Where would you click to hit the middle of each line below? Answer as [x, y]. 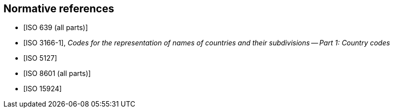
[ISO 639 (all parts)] [56, 28]
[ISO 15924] [43, 89]
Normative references [59, 9]
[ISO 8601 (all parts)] [57, 74]
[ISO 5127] [40, 58]
